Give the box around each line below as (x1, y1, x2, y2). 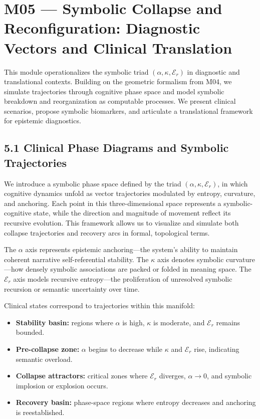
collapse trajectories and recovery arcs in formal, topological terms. (4, 227, 210, 238)
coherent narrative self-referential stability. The (4, 254, 149, 264)
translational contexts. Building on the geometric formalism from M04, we (4, 76, 232, 87)
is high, (122, 317, 145, 327)
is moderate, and (153, 317, 205, 327)
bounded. (16, 327, 45, 337)
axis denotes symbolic (157, 254, 224, 264)
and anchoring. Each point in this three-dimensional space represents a (4, 197, 221, 208)
